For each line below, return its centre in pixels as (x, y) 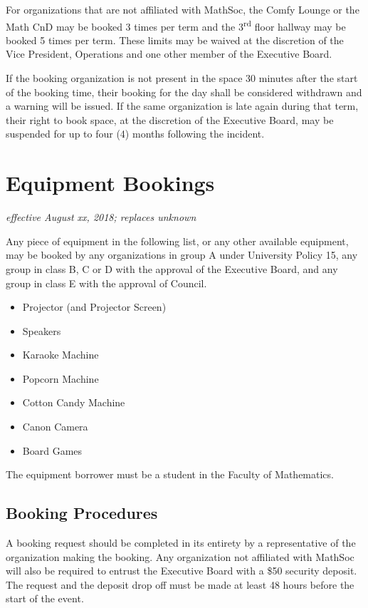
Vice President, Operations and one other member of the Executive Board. (169, 54)
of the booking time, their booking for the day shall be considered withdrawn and (184, 92)
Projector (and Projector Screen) (94, 307)
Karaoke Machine (61, 355)
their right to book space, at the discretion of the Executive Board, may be (170, 119)
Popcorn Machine (61, 378)
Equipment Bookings (110, 183)
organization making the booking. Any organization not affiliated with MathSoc (180, 556)
